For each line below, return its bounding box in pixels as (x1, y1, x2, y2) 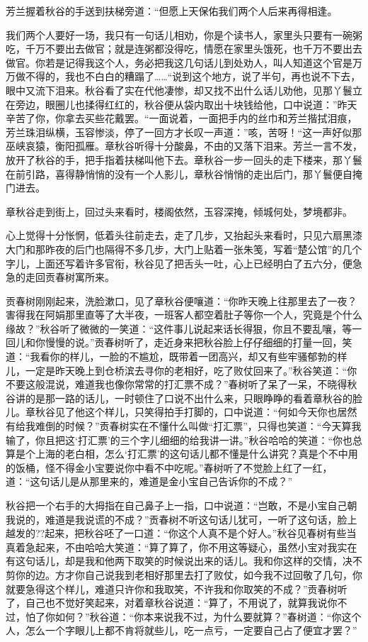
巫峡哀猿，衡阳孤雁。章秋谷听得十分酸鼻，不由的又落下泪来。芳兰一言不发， (6, 138, 362, 153)
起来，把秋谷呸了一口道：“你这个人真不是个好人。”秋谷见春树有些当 (45, 526, 357, 541)
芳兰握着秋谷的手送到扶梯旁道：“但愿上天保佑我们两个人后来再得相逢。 (6, 4, 338, 18)
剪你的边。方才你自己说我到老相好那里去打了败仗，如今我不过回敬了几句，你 (6, 567, 362, 582)
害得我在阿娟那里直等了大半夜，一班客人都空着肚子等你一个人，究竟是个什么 (6, 307, 362, 322)
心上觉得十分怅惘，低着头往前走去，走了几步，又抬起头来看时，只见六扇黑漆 (6, 228, 362, 243)
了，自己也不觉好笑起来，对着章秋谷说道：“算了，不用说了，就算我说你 (6, 595, 338, 610)
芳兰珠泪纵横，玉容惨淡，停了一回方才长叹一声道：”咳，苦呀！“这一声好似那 (6, 124, 362, 139)
